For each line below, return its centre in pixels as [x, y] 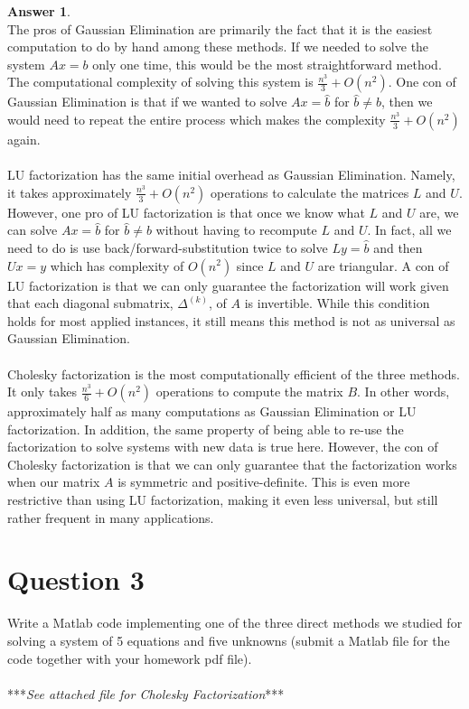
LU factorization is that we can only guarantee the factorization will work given [228, 285]
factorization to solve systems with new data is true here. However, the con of [223, 447]
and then [398, 247]
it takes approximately [70, 192]
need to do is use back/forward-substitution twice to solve [168, 247]
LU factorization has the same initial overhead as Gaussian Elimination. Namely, [231, 175]
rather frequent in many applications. [111, 517]
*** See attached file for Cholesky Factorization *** [146, 693]
